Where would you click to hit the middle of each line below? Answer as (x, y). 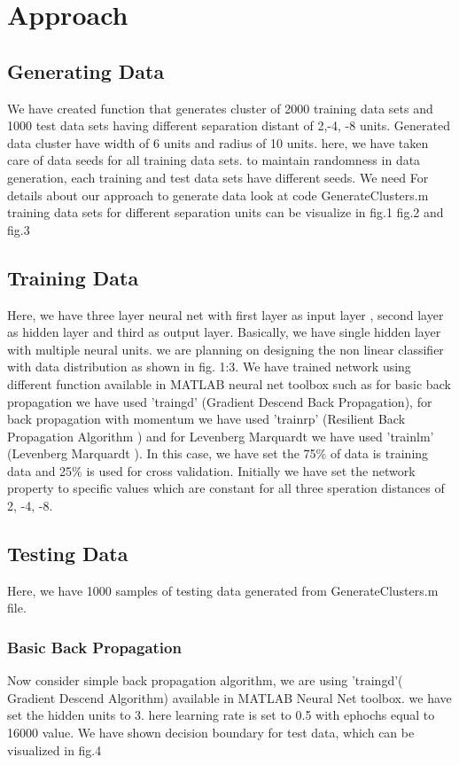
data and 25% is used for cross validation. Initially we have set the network (211, 470)
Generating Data (86, 70)
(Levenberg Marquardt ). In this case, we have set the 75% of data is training (218, 453)
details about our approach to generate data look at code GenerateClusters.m (218, 195)
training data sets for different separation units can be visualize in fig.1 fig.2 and (226, 212)
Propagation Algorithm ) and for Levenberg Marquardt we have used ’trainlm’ (221, 436)
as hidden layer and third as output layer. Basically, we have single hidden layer (224, 332)
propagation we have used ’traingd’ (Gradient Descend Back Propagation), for (220, 401)
